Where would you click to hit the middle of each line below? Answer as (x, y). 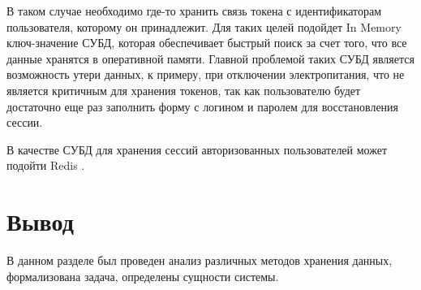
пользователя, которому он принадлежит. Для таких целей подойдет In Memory (204, 26)
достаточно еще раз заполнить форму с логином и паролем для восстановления (203, 106)
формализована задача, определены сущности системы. (143, 276)
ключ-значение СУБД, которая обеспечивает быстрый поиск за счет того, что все (207, 43)
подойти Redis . (46, 165)
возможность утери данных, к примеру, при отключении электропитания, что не (206, 74)
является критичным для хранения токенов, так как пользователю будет (184, 90)
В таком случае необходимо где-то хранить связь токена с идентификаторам (194, 11)
